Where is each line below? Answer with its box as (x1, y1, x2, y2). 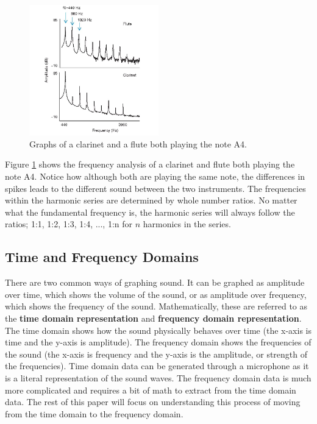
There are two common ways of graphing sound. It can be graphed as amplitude (5, 276, 305, 289)
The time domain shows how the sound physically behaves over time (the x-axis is (5, 323, 312, 336)
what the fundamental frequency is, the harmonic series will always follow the (5, 205, 295, 218)
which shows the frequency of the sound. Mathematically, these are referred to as (5, 300, 308, 313)
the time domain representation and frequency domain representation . (5, 312, 302, 324)
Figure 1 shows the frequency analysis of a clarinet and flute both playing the (5, 158, 295, 171)
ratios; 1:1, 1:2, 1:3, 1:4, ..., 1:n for (5, 217, 133, 230)
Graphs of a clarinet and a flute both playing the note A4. (29, 137, 247, 150)
